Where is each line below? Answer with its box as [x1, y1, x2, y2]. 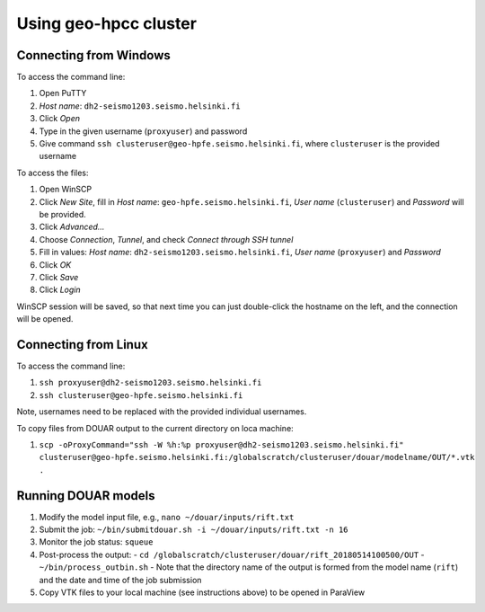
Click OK [39, 259, 72, 270]
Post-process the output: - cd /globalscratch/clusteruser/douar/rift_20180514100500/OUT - [39, 549, 425, 560]
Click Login [39, 284, 81, 296]
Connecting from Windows [16, 48, 171, 63]
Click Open [39, 113, 81, 124]
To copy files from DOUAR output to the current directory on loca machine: [16, 422, 294, 433]
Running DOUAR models [16, 488, 156, 503]
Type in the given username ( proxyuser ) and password [39, 126, 248, 137]
